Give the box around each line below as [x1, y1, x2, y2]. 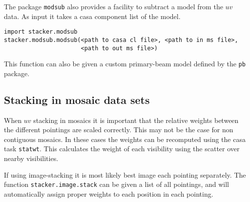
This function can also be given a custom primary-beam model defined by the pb [4, 59, 246, 69]
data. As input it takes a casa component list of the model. [4, 11, 181, 21]
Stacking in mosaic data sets [4, 92, 150, 107]
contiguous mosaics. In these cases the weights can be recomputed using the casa [4, 134, 246, 144]
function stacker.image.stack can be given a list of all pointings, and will [4, 179, 229, 189]
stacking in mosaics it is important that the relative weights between [33, 115, 239, 125]
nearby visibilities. [4, 153, 59, 163]
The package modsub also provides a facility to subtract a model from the [4, 1, 223, 11]
